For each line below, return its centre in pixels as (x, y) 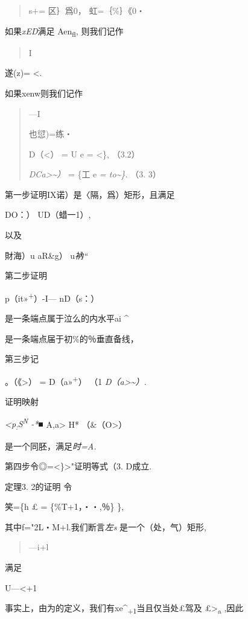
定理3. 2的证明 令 (39, 486)
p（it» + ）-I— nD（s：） (52, 297)
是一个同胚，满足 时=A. (51, 446)
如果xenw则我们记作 (44, 93)
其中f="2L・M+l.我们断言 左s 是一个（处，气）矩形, (106, 526)
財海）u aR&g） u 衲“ (46, 255)
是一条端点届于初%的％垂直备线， (72, 338)
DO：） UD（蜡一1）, (48, 214)
